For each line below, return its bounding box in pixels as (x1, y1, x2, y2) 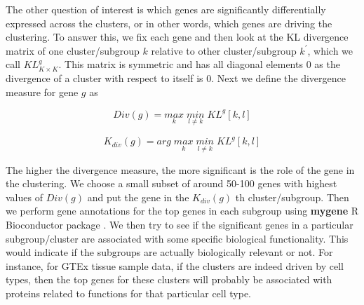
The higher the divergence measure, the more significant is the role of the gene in (6, 162, 355, 177)
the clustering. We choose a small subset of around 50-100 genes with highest (6, 176, 337, 191)
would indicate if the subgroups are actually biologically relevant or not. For (6, 245, 333, 259)
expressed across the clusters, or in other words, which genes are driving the (6, 15, 332, 30)
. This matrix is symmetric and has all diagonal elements (58, 57, 303, 72)
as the (314, 57, 340, 72)
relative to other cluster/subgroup (151, 43, 297, 57)
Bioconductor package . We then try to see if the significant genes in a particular (6, 217, 353, 231)
